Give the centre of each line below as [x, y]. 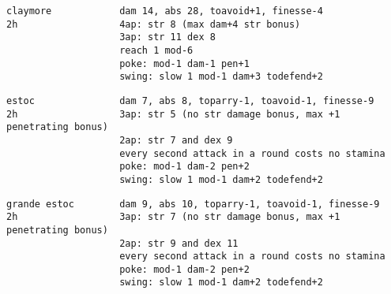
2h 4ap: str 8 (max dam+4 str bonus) [154, 24]
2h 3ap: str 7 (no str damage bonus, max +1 [173, 217]
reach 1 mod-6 [156, 50]
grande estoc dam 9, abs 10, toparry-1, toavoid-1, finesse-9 [193, 204]
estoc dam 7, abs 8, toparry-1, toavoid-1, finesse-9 [190, 100]
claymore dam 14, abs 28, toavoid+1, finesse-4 [165, 11]
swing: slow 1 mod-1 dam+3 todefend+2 [221, 77]
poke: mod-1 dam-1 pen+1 [184, 63]
